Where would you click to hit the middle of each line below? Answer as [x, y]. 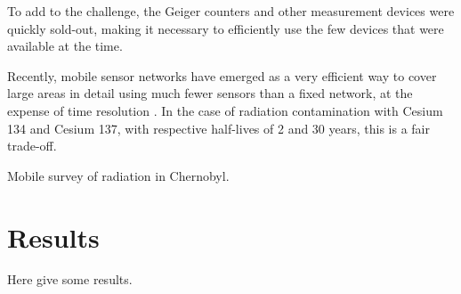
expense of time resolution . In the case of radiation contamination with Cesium [225, 110]
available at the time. [65, 46]
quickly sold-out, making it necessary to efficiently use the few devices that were [226, 28]
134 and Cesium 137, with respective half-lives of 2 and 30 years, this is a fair [218, 128]
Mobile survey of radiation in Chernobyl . [118, 175]
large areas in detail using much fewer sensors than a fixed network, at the [210, 93]
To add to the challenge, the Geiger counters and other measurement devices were [231, 11]
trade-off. [32, 146]
